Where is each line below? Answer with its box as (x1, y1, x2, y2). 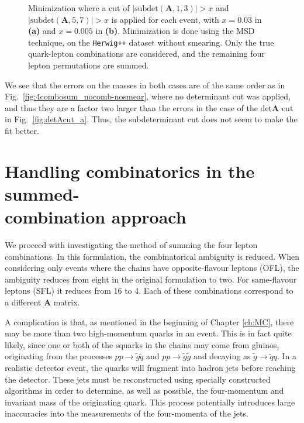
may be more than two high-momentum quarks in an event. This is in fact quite (5, 327, 292, 339)
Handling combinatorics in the (5, 159, 255, 183)
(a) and (28, 25, 56, 37)
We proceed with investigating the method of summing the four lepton (5, 239, 258, 251)
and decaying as (194, 350, 251, 362)
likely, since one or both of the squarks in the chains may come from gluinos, (5, 338, 279, 350)
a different (5, 296, 42, 308)
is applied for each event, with (111, 13, 219, 25)
